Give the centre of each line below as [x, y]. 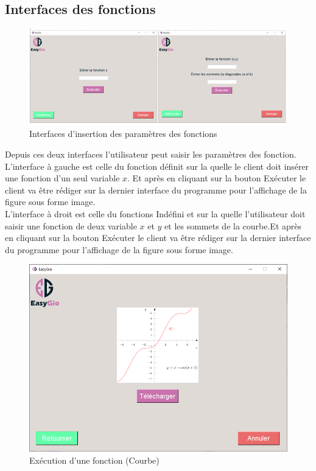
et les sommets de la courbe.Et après [233, 225]
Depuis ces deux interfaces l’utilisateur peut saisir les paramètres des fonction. [151, 154]
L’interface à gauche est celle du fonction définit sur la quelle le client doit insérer [157, 166]
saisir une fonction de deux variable [71, 225]
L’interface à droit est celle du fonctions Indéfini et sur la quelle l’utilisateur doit [155, 213]
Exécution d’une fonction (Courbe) [94, 460]
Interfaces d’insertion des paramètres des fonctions [123, 134]
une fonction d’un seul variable [62, 178]
